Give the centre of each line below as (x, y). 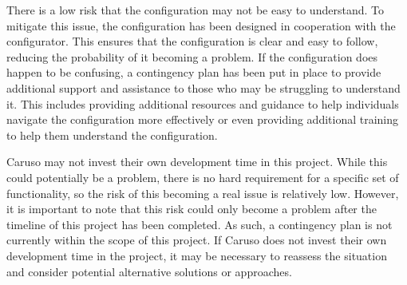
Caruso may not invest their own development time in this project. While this (197, 162)
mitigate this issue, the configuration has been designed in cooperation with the (201, 25)
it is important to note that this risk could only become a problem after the (192, 209)
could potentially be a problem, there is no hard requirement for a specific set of (203, 177)
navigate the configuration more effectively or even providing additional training (203, 119)
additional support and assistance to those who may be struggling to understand (203, 87)
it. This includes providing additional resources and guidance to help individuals (203, 103)
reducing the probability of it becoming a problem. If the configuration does (192, 56)
